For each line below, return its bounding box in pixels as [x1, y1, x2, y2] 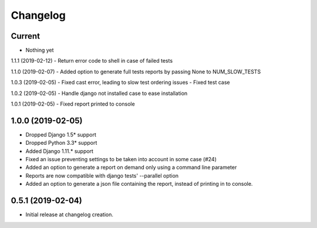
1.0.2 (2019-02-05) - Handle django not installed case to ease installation [11, 90, 188, 97]
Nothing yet [25, 47, 54, 54]
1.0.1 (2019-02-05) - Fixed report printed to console [11, 100, 135, 108]
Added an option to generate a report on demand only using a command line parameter [25, 164, 237, 171]
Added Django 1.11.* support [25, 147, 94, 155]
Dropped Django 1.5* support [25, 131, 96, 138]
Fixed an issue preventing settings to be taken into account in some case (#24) [25, 156, 217, 163]
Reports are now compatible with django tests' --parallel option [25, 172, 179, 179]
